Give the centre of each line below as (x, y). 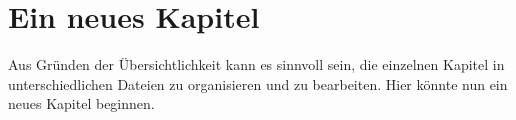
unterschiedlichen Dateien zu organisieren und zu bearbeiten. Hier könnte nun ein (258, 83)
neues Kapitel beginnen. (81, 103)
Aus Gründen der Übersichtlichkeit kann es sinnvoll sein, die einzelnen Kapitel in (256, 64)
